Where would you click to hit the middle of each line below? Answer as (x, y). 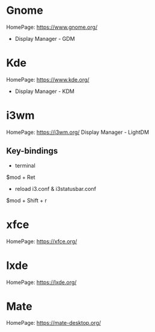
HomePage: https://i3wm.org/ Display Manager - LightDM (77, 132)
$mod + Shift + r (26, 200)
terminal (25, 165)
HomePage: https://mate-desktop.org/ (53, 323)
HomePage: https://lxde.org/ (41, 282)
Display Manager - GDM (45, 38)
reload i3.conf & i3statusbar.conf (55, 189)
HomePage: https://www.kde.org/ (48, 79)
